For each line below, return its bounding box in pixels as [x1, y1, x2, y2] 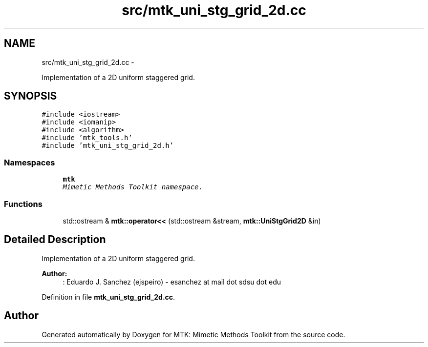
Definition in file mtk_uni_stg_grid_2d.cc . [42, 292, 175, 301]
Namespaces [4, 157, 55, 167]
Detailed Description [4, 233, 106, 246]
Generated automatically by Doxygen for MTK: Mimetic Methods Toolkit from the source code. [42, 330, 345, 339]
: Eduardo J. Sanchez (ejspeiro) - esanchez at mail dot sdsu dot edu [63, 277, 281, 286]
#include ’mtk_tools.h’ [42, 134, 132, 142]
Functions [4, 199, 43, 209]
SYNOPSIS [4, 90, 57, 102]
